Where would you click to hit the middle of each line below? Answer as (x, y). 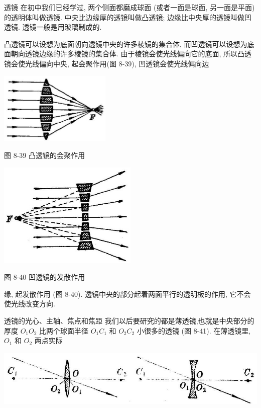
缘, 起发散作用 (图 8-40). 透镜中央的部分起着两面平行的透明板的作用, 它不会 (127, 294)
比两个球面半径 (64, 330)
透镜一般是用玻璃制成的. (62, 27)
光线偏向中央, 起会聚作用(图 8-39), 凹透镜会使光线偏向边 (117, 63)
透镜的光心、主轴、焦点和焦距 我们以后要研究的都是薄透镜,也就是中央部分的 (129, 320)
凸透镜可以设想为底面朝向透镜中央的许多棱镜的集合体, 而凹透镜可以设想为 (126, 44)
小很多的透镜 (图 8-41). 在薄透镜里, (194, 330)
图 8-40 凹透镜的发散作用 (44, 277)
